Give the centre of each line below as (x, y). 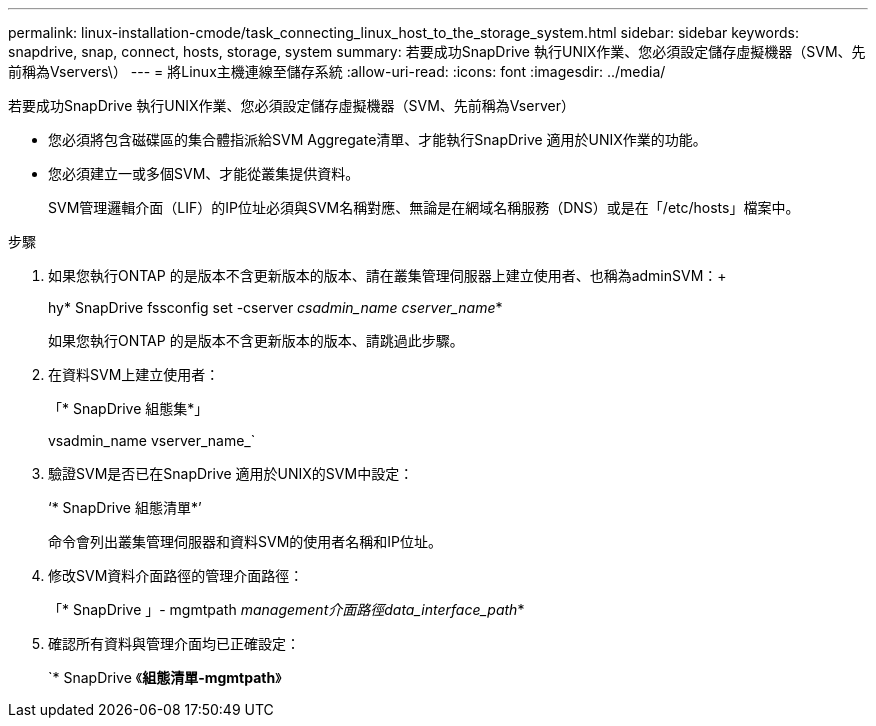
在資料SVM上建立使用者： (134, 374)
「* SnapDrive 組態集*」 (128, 408)
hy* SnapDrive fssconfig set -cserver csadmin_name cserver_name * (275, 307)
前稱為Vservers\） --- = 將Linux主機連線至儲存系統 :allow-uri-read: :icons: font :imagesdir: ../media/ (337, 71)
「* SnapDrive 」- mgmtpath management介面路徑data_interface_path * (286, 609)
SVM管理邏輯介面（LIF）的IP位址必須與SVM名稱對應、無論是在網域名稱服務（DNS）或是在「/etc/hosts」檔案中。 (424, 207)
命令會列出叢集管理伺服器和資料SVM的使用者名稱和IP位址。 (245, 541)
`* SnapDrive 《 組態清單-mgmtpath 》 (165, 677)
